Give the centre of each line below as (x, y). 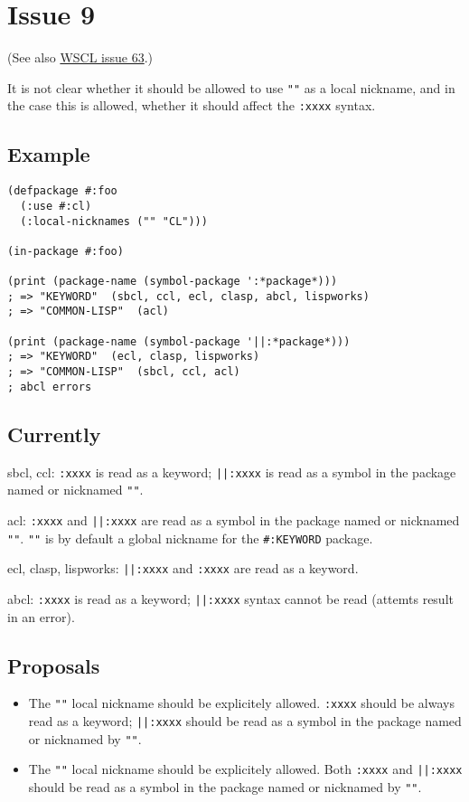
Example (49, 154)
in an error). (41, 616)
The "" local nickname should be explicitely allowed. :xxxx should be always (241, 703)
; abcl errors (50, 387)
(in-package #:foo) (66, 251)
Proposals (54, 665)
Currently (54, 434)
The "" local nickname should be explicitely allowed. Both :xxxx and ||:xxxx (245, 769)
